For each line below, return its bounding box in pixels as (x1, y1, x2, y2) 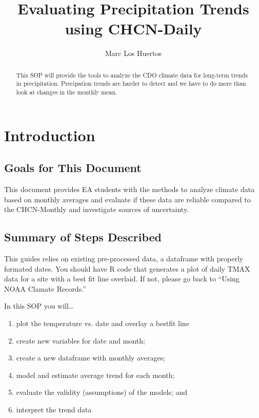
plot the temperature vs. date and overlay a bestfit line (16, 318, 189, 329)
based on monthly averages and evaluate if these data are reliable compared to (4, 194, 251, 204)
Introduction (4, 124, 95, 145)
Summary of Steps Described (4, 229, 162, 245)
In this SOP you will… (4, 300, 74, 311)
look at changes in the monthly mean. (16, 88, 117, 97)
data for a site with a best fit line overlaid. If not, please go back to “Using (4, 273, 240, 284)
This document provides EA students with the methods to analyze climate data (4, 184, 255, 195)
